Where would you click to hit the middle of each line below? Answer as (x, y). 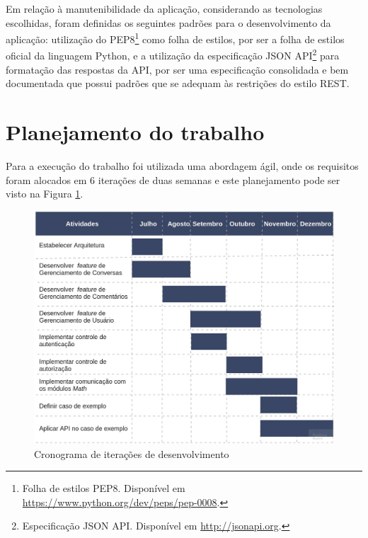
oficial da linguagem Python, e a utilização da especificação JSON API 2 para (173, 55)
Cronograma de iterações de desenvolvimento (132, 453)
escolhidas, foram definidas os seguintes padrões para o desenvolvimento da (168, 22)
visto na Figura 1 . (45, 194)
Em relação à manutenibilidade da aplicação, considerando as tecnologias (164, 8)
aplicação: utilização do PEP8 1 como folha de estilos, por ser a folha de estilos (175, 38)
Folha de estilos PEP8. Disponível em (104, 488)
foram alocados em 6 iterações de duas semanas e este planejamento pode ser (173, 179)
